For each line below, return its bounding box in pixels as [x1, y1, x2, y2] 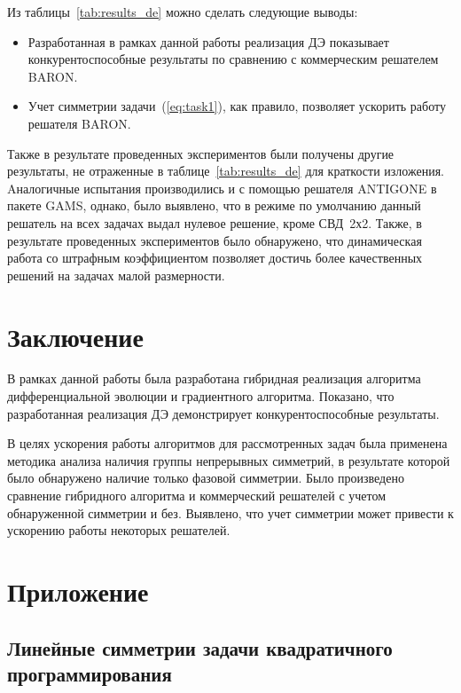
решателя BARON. [27, 114, 131, 132]
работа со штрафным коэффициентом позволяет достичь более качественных [7, 248, 423, 267]
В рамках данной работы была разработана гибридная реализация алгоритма [7, 369, 421, 388]
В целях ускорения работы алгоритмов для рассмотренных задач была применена [7, 434, 448, 453]
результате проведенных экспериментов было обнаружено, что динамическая [7, 231, 422, 249]
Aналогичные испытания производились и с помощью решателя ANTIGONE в [7, 178, 437, 197]
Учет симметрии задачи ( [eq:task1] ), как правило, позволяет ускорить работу [27, 97, 446, 115]
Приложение [7, 572, 149, 609]
